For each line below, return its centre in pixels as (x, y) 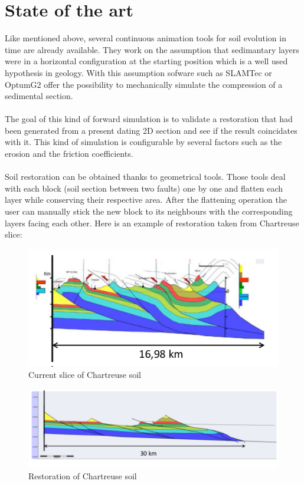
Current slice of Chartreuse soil (85, 375)
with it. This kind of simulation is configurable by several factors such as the (143, 142)
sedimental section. (39, 96)
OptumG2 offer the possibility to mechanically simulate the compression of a (144, 84)
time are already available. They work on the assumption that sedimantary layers (152, 49)
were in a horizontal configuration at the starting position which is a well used (146, 61)
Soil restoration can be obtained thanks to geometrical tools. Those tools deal (145, 177)
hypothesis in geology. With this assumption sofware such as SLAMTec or (138, 72)
